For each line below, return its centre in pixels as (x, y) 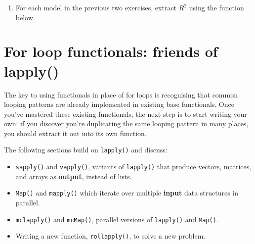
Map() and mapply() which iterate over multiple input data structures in (127, 193)
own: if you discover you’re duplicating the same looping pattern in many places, (126, 123)
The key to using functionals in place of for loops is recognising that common (121, 94)
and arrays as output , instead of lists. (74, 176)
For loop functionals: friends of (111, 51)
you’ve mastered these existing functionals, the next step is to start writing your (126, 114)
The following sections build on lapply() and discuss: (86, 150)
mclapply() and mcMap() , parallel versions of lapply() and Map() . (117, 219)
